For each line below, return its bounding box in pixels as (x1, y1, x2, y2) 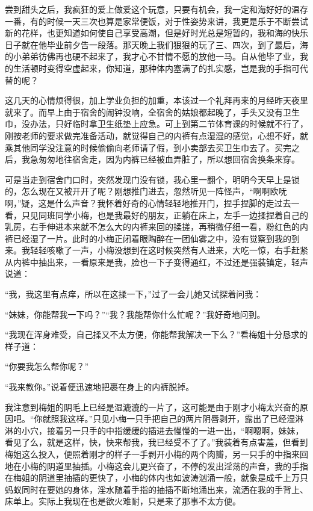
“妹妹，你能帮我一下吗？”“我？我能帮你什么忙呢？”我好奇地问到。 (5, 308, 265, 320)
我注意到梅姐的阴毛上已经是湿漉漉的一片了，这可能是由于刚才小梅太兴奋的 (5, 400, 300, 413)
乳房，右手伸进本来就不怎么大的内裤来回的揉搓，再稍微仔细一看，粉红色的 (5, 220, 300, 233)
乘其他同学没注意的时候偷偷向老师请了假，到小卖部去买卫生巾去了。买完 (5, 141, 291, 153)
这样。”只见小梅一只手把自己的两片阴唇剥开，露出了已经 (67, 412, 287, 425)
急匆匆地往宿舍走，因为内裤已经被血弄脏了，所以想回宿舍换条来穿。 (29, 153, 300, 166)
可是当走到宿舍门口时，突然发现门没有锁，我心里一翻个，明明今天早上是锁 (5, 173, 300, 185)
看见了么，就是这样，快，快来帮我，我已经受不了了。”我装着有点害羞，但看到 (5, 436, 308, 448)
